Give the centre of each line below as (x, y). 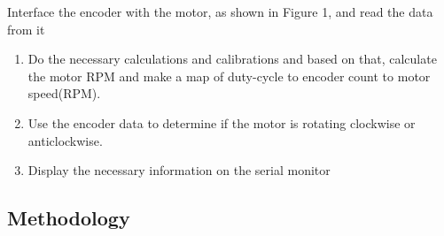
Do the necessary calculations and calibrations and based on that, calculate (232, 59)
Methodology (69, 218)
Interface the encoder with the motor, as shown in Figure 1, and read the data (220, 11)
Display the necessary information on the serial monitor (179, 170)
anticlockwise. (65, 140)
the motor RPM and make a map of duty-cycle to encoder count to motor (229, 76)
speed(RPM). (64, 93)
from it (26, 29)
